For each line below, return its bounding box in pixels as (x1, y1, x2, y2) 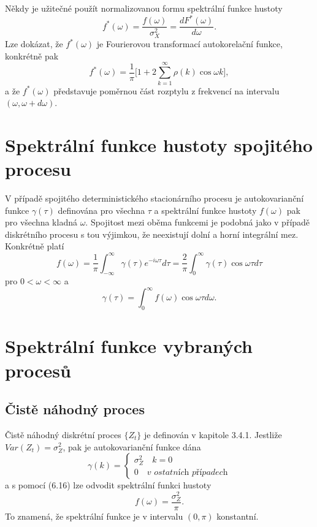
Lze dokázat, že (5, 37, 63, 50)
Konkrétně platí (5, 240, 64, 252)
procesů (5, 357, 71, 382)
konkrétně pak (5, 49, 59, 62)
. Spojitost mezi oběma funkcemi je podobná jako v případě (85, 216, 310, 229)
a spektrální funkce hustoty (154, 203, 257, 216)
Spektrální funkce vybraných (5, 333, 253, 358)
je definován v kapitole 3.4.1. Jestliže (143, 428, 282, 441)
